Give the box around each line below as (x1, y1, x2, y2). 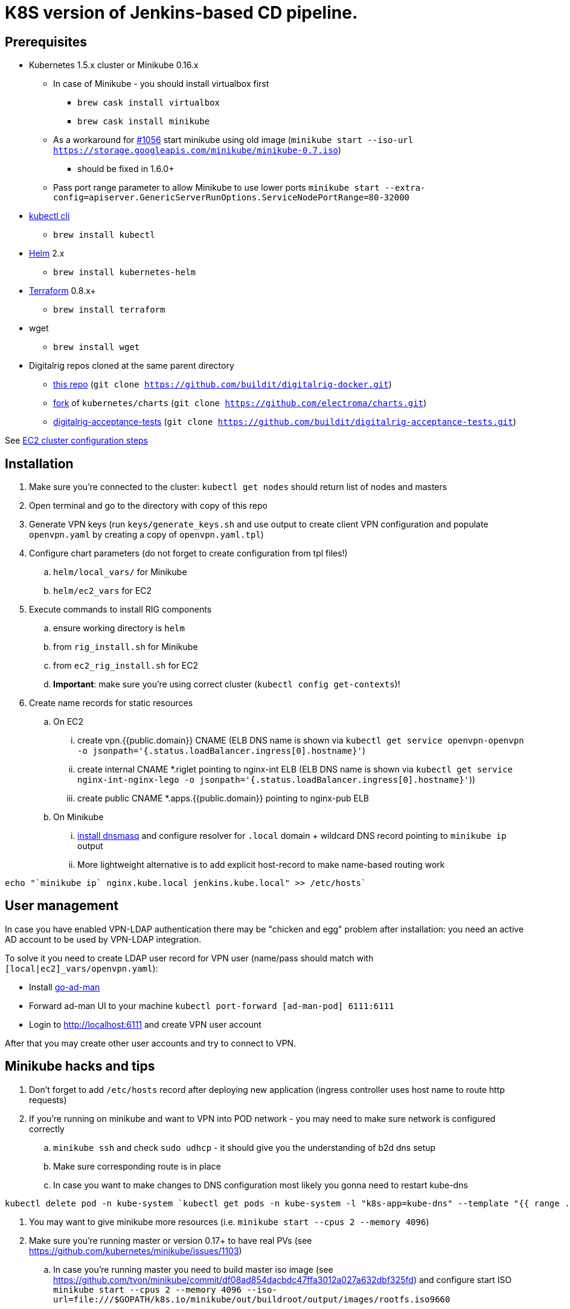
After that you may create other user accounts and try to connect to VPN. (5, 1037, 296, 1048)
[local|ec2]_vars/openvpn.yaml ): (5, 963, 158, 973)
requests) (29, 1094, 67, 1105)
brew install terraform (53, 305, 165, 315)
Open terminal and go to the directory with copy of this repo (29, 500, 267, 511)
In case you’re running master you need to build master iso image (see (53, 1264, 333, 1275)
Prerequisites (5, 34, 87, 49)
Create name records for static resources (29, 698, 193, 709)
